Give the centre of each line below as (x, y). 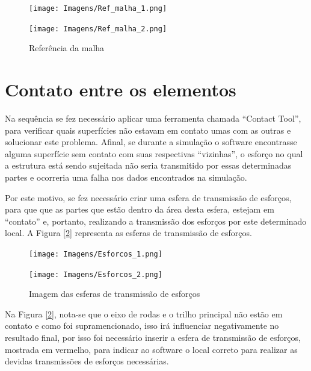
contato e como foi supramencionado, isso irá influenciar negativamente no (142, 326)
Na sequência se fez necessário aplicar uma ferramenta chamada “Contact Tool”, (153, 118)
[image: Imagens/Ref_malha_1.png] (98, 8)
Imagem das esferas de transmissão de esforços (115, 294)
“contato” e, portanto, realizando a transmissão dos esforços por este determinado (156, 221)
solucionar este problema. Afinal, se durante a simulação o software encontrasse (151, 142)
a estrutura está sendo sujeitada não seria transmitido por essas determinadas (148, 165)
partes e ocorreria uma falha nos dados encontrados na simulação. (126, 177)
